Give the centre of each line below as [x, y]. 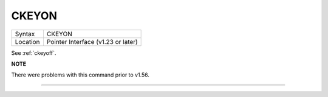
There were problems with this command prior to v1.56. [80, 75]
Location [27, 42]
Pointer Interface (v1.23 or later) [92, 42]
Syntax [25, 34]
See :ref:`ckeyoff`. [34, 53]
